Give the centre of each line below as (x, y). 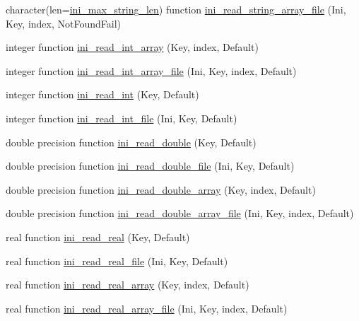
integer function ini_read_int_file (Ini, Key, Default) (122, 118)
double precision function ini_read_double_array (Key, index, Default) (161, 189)
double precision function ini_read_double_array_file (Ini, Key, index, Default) (180, 213)
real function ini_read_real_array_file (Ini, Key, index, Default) (147, 308)
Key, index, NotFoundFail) (64, 23)
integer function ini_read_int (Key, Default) (102, 94)
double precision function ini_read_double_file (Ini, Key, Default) (150, 166)
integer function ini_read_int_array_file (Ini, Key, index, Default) (151, 70)
